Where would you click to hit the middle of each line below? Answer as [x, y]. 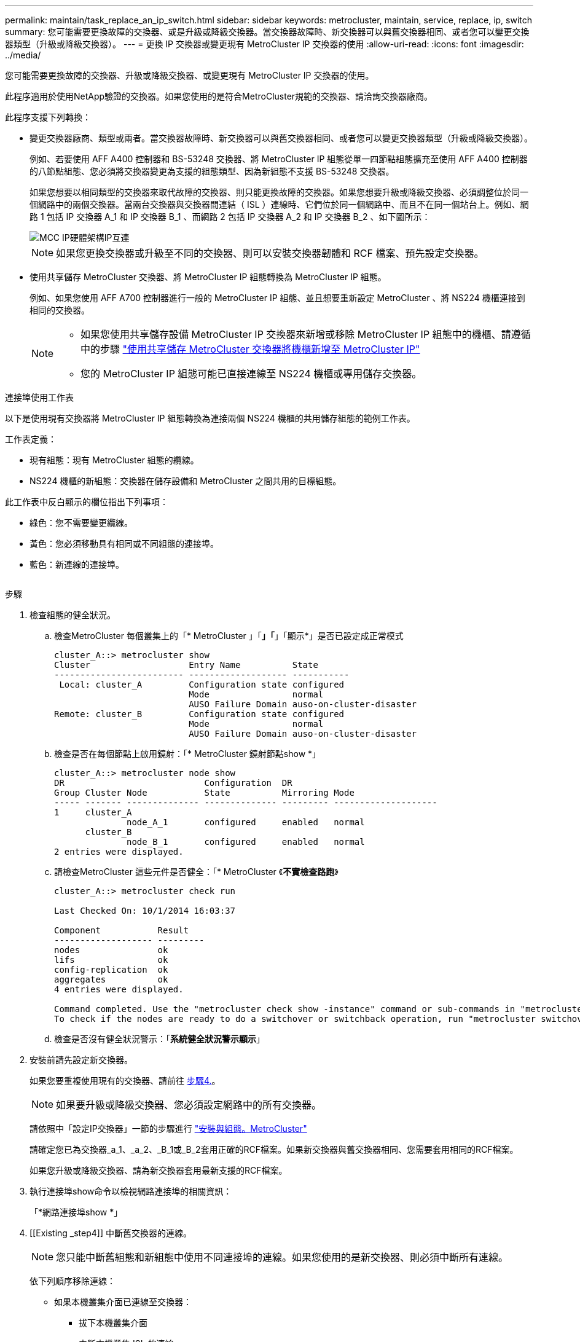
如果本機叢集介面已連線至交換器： [123, 1302]
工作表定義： [31, 439]
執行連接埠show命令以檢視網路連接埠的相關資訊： [131, 1191]
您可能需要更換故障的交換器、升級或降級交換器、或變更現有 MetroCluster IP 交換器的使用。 [190, 75]
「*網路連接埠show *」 [76, 1212]
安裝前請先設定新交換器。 [81, 1060]
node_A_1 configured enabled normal [246, 822]
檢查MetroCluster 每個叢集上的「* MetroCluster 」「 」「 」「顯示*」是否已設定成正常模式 [229, 636]
